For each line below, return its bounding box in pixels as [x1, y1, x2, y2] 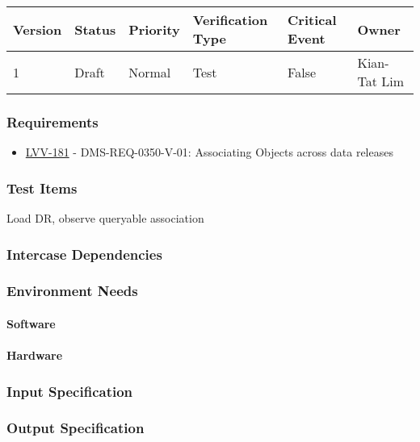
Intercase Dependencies [6, 244, 162, 264]
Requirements [6, 111, 99, 131]
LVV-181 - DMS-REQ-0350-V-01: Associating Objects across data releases [25, 144, 393, 161]
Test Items [6, 177, 78, 198]
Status [74, 19, 116, 39]
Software [6, 315, 56, 331]
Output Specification [6, 418, 145, 438]
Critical [288, 10, 337, 29]
